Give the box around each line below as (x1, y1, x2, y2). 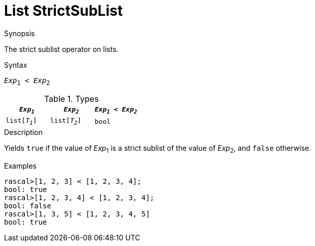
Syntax (4, 60, 27, 69)
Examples (4, 161, 37, 170)
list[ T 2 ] (50, 117, 81, 126)
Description (4, 127, 43, 136)
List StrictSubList (4, 2, 123, 19)
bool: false (4, 201, 51, 210)
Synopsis (4, 29, 35, 38)
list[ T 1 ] (6, 117, 37, 126)
